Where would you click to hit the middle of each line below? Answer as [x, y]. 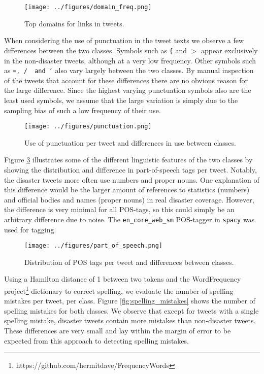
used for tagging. [30, 229]
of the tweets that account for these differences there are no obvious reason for [126, 80]
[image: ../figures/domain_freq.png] [88, 7]
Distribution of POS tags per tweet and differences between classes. [129, 262]
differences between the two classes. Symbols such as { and [96, 50]
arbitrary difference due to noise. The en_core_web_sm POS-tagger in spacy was [129, 219]
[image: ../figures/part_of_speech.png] [94, 246]
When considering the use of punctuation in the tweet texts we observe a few [124, 40]
